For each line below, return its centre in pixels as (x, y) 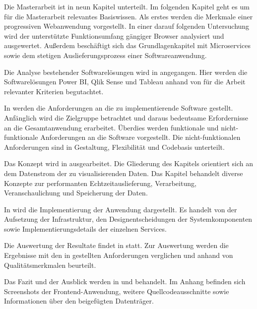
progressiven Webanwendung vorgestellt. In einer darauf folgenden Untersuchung (127, 26)
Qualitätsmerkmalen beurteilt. (50, 265)
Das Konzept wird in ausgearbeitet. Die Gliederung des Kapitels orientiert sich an (128, 163)
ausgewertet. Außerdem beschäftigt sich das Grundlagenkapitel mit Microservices (127, 45)
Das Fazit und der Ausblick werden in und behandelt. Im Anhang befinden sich (125, 281)
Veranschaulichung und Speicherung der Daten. (76, 193)
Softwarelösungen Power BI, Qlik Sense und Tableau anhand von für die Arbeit (125, 82)
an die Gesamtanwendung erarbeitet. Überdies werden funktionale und (111, 127)
